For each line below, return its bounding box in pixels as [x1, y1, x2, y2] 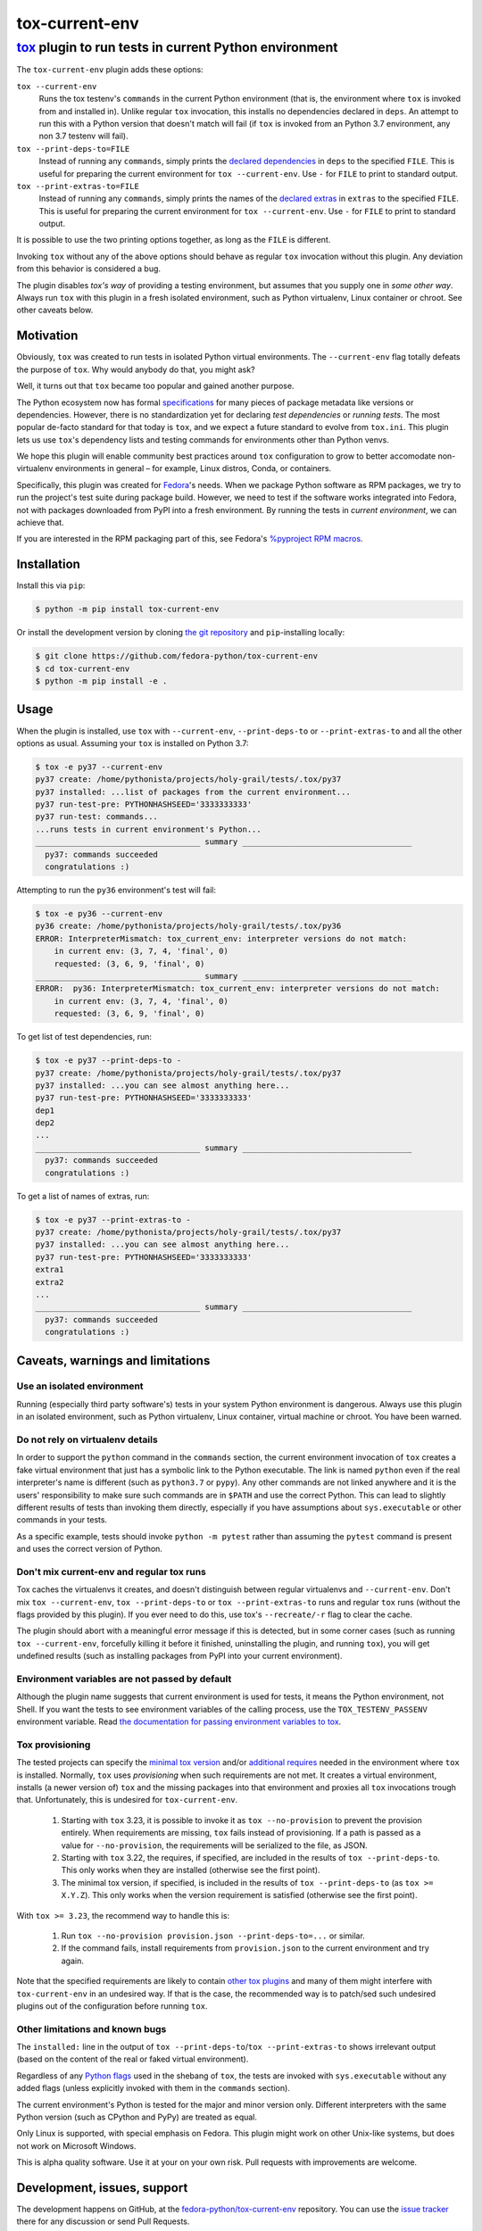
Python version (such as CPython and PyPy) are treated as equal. [16, 2111, 258, 2123]
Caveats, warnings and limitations [16, 1353, 211, 1368]
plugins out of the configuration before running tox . [16, 2000, 208, 2011]
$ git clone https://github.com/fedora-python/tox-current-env [35, 651, 319, 661]
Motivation [16, 328, 79, 344]
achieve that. [16, 518, 64, 528]
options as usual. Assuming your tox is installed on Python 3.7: [16, 737, 249, 749]
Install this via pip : [16, 580, 86, 591]
